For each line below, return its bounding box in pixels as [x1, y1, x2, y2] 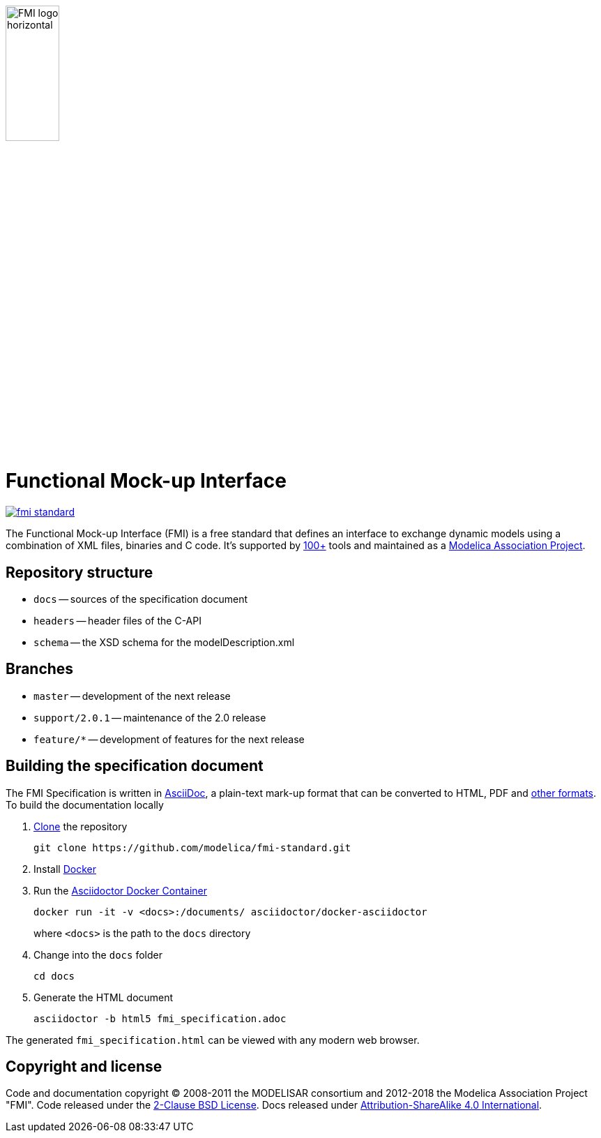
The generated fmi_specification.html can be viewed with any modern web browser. [6, 1033, 420, 1046]
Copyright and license [6, 1058, 162, 1076]
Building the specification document [6, 757, 264, 775]
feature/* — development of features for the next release [33, 733, 305, 745]
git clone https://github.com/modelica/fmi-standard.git [33, 841, 351, 853]
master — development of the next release [33, 689, 231, 702]
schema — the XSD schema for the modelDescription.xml [33, 636, 295, 648]
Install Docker [33, 862, 96, 875]
